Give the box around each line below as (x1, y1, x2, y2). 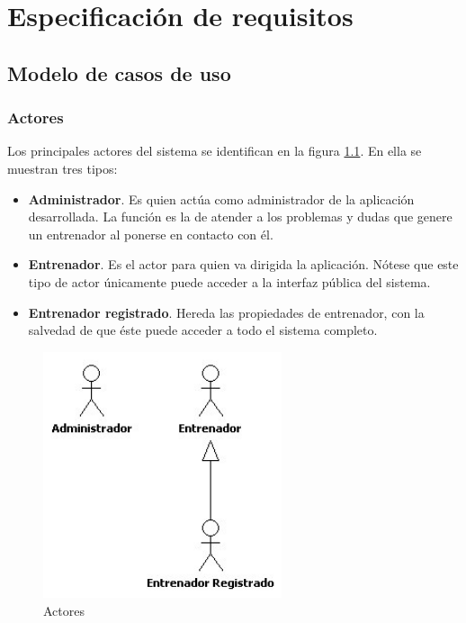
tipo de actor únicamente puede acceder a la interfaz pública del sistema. (28, 272, 431, 291)
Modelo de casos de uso (7, 59, 231, 86)
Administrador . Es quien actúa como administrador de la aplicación (28, 189, 415, 208)
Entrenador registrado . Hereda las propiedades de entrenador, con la (28, 302, 425, 321)
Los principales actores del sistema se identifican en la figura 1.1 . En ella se (7, 141, 422, 160)
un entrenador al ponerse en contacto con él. (28, 224, 273, 243)
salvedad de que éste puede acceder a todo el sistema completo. (28, 321, 378, 339)
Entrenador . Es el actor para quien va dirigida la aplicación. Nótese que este (28, 255, 459, 274)
